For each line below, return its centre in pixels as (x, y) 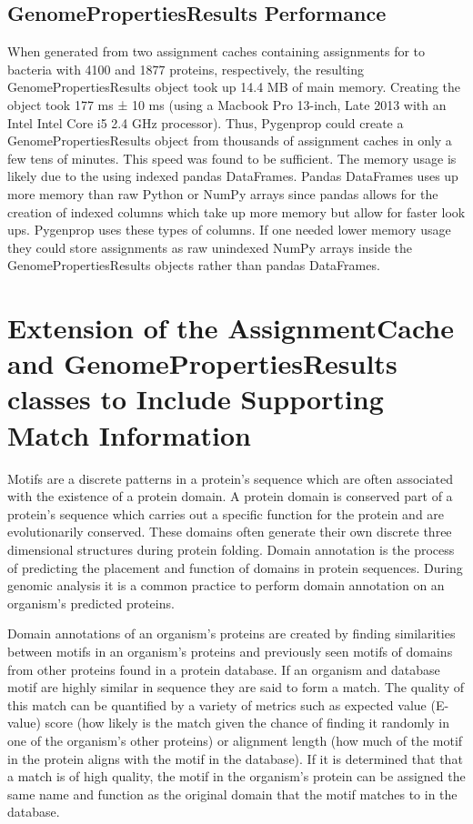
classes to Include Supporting (196, 399)
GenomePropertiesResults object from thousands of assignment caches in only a (230, 141)
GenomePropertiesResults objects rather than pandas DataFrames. (194, 265)
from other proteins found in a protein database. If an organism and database (224, 669)
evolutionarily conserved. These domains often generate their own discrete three (230, 532)
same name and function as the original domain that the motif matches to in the (232, 794)
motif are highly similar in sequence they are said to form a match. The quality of (236, 687)
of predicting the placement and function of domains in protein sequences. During (235, 567)
